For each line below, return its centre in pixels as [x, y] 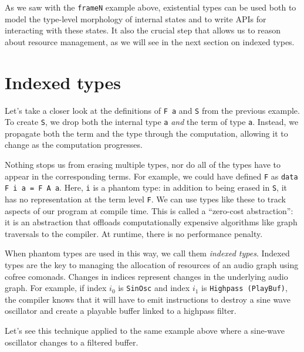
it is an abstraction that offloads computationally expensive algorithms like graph [151, 222]
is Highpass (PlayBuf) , [244, 288]
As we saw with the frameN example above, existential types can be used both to [151, 7]
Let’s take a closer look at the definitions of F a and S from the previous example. [152, 110]
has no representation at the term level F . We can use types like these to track [145, 199]
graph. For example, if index [56, 288]
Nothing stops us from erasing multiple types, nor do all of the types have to [143, 165]
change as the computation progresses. [74, 145]
